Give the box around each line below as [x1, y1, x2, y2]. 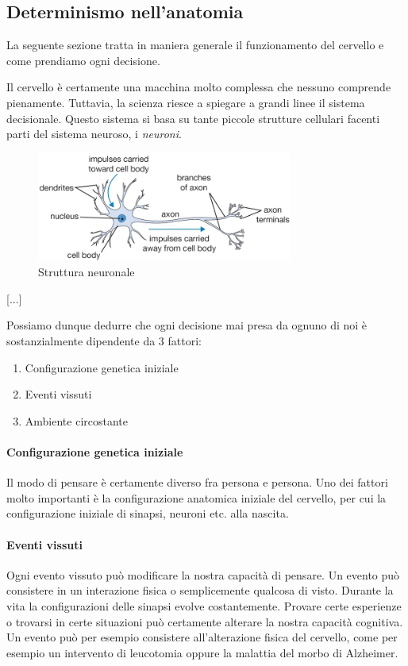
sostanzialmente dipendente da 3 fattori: [6, 333, 202, 349]
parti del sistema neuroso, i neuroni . [6, 125, 182, 142]
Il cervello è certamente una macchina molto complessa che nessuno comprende [6, 79, 391, 95]
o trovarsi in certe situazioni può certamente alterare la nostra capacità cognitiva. [6, 613, 403, 629]
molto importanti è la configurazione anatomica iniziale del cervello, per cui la [6, 489, 387, 506]
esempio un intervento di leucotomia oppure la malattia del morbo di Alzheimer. [6, 644, 398, 660]
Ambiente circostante [25, 412, 129, 429]
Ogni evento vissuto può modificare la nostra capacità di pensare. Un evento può [6, 566, 400, 583]
